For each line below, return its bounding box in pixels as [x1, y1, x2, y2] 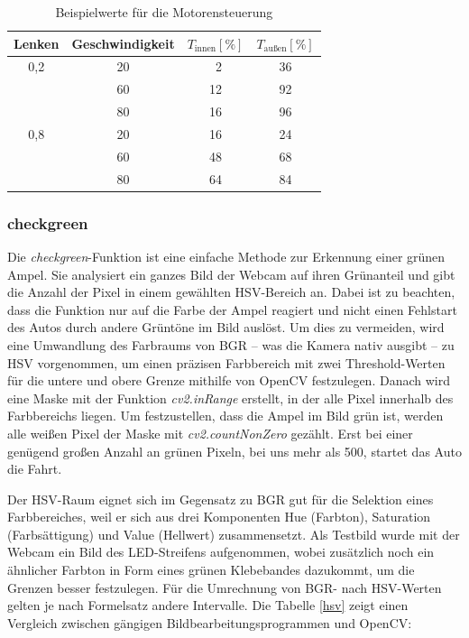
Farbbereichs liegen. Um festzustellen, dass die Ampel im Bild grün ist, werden [7, 406, 444, 425]
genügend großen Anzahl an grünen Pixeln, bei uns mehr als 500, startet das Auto [7, 441, 462, 460]
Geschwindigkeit [71, 33, 175, 52]
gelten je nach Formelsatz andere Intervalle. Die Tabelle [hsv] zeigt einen [7, 596, 409, 615]
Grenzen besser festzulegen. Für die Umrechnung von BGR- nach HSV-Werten [7, 578, 442, 596]
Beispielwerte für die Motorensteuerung [55, 3, 273, 21]
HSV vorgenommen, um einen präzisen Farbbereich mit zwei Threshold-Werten [7, 353, 446, 372]
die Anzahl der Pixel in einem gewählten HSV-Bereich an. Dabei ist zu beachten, [7, 282, 455, 301]
